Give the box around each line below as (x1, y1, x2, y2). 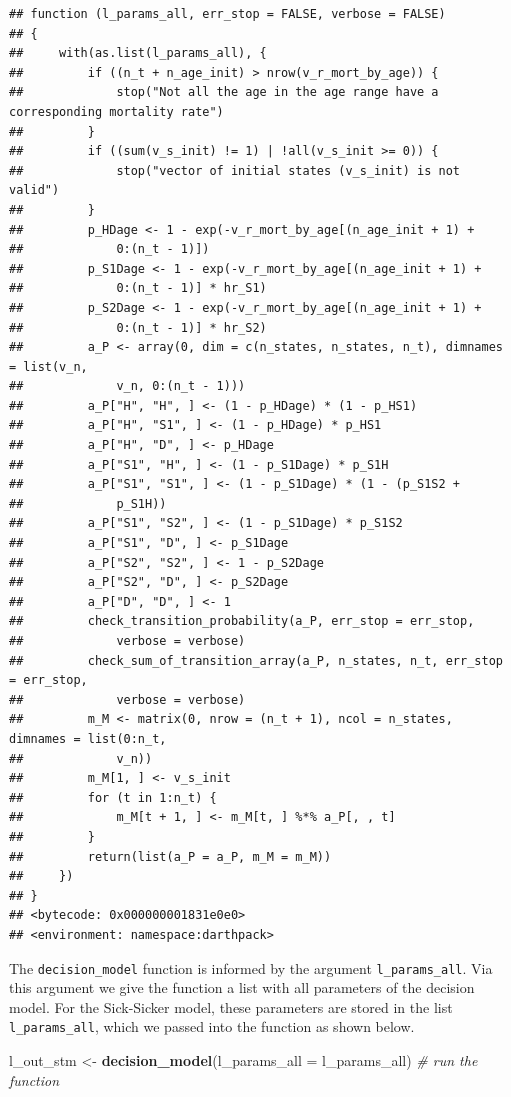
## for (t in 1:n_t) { (9, 790, 217, 805)
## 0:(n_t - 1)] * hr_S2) (9, 320, 267, 335)
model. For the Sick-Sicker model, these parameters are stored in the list (9, 996, 453, 1017)
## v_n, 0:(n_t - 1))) (9, 379, 246, 394)
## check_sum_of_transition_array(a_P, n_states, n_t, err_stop (9, 653, 503, 668)
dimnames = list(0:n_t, (9, 731, 167, 746)
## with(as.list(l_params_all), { (9, 46, 267, 61)
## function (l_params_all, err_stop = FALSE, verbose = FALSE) (9, 7, 446, 21)
